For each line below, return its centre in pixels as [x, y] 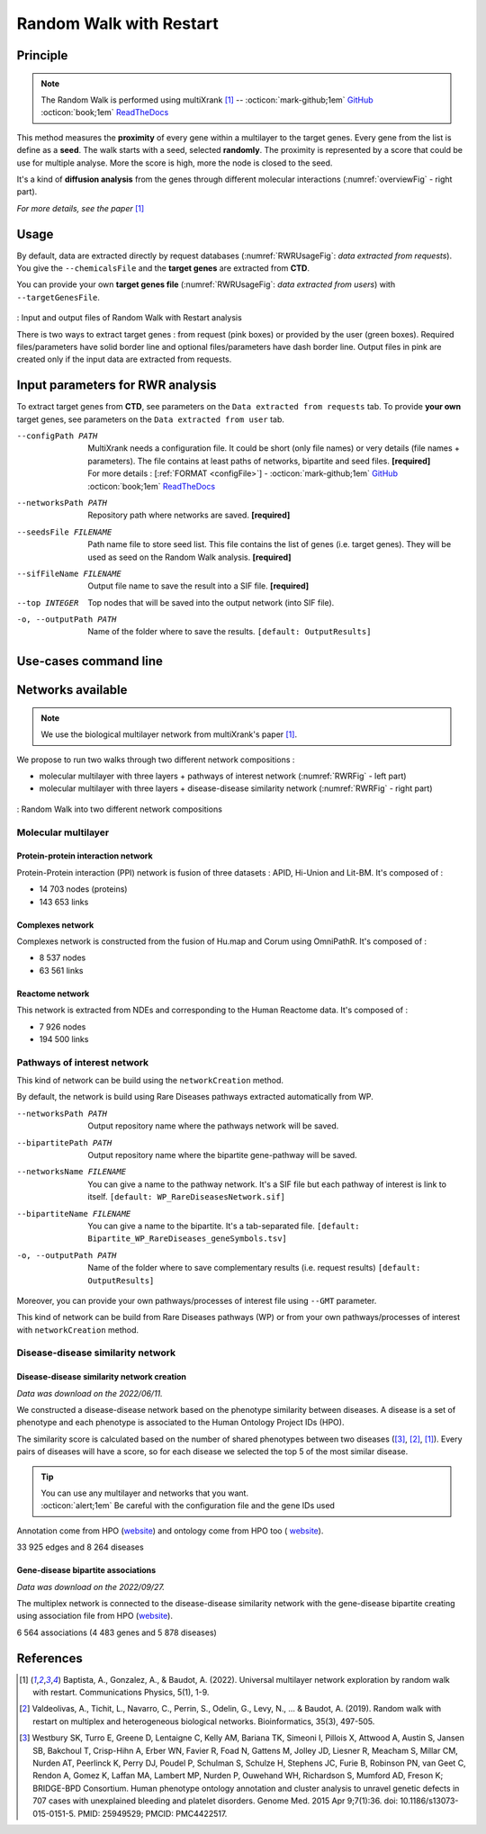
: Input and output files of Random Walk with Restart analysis [129, 318]
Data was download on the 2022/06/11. [90, 1393]
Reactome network [53, 993]
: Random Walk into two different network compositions [119, 809]
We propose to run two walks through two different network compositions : [156, 760]
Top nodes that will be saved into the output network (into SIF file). [211, 602]
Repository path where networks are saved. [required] [189, 515]
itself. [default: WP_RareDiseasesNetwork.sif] [187, 1197]
